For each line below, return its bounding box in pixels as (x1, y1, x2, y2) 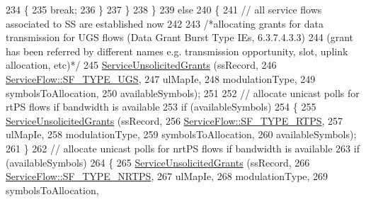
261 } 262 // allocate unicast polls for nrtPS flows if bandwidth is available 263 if (6, 140, 360, 155)
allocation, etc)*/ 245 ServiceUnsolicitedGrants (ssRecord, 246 (6, 57, 277, 72)
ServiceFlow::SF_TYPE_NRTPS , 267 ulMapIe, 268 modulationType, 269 (6, 169, 328, 184)
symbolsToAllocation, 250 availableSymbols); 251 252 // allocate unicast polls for (6, 85, 360, 100)
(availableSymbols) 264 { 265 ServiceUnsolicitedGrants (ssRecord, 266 (6, 155, 310, 169)
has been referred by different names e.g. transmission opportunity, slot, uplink (6, 43, 348, 58)
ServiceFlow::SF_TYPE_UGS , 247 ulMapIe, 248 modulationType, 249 (6, 71, 316, 86)
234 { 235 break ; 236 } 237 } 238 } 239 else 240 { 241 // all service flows (6, 2, 322, 16)
